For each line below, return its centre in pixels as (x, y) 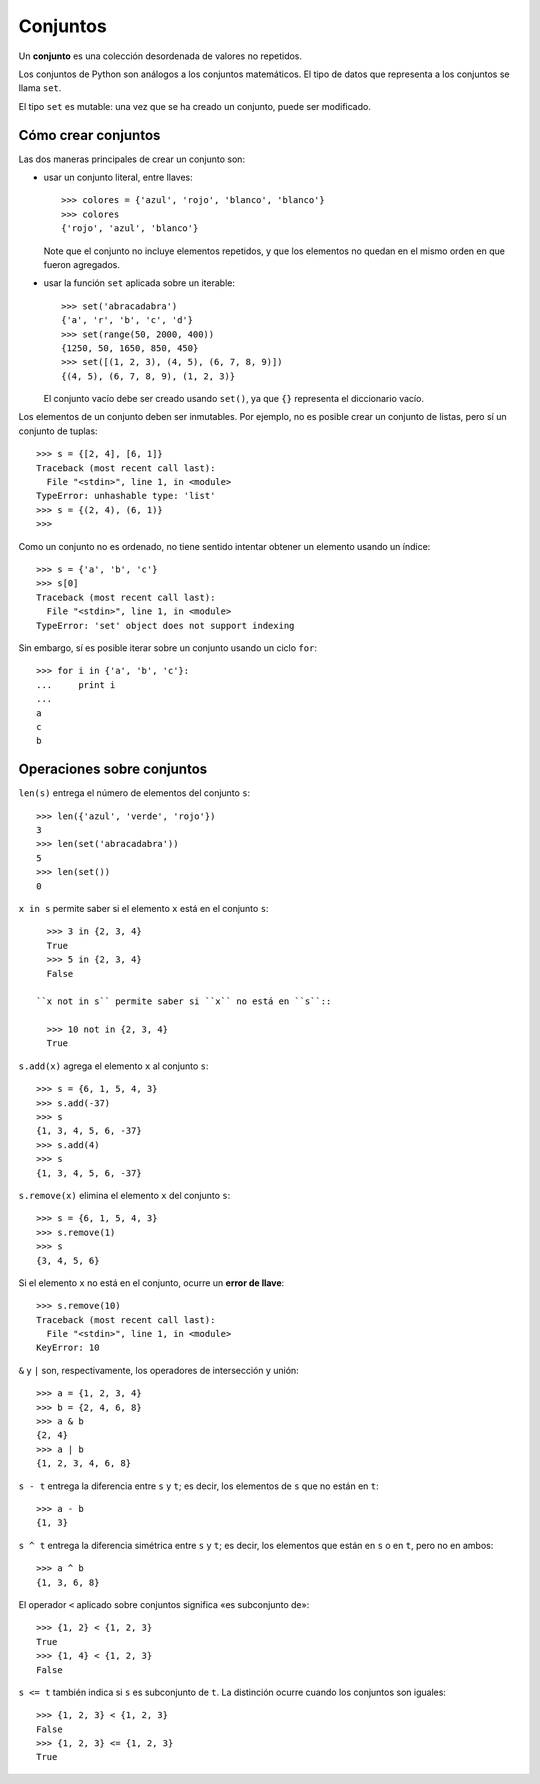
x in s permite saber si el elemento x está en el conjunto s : (143, 908)
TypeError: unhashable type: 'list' (126, 496)
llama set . (40, 88)
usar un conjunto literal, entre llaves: (118, 177)
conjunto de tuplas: (58, 431)
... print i (76, 684)
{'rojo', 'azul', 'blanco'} (130, 228)
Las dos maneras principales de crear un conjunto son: (131, 159)
